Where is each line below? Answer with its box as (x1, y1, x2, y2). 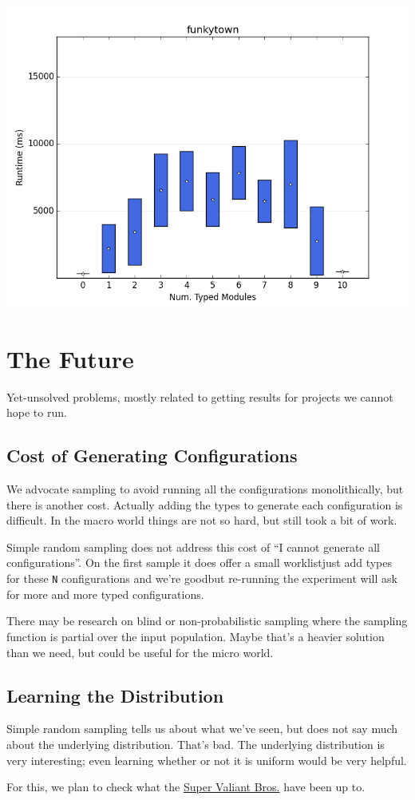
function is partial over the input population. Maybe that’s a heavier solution (6, 628, 385, 644)
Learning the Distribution (6, 683, 224, 707)
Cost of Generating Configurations (6, 443, 298, 468)
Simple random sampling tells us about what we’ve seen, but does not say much (6, 720, 398, 737)
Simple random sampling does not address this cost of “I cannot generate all (6, 538, 381, 555)
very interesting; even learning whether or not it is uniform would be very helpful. (6, 751, 407, 768)
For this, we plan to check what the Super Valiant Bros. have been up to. (6, 778, 366, 795)
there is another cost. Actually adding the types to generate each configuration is (6, 496, 403, 513)
